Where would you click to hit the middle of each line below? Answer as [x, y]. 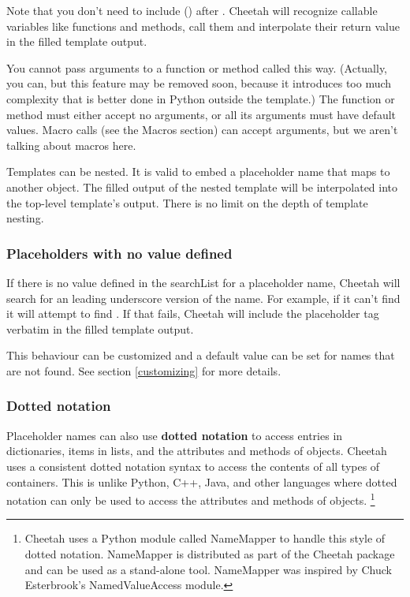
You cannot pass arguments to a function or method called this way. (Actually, [197, 67]
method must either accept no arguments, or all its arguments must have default [201, 114]
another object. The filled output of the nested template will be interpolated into [202, 187]
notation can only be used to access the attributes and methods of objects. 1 [191, 499]
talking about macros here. [71, 145]
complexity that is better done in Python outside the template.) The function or [201, 98]
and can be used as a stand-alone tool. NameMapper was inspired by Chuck [208, 569]
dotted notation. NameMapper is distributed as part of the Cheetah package [210, 553]
